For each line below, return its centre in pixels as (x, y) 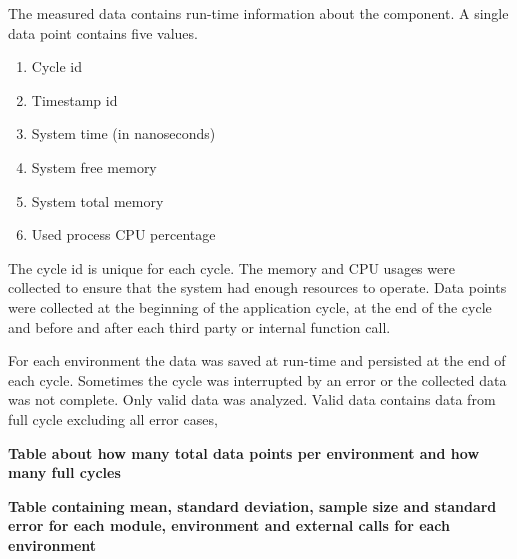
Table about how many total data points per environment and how (244, 452)
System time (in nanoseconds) (123, 133)
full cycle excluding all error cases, (113, 418)
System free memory (94, 166)
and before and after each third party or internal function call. (199, 326)
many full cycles (64, 472)
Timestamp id (74, 99)
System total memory (97, 200)
